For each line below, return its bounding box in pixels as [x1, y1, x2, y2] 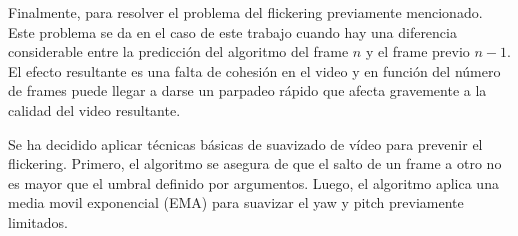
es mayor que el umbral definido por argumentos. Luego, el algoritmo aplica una [8, 172, 499, 193]
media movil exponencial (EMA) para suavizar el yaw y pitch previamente [8, 192, 464, 213]
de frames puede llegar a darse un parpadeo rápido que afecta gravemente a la [8, 80, 487, 101]
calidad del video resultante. [8, 99, 181, 120]
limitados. [8, 211, 68, 232]
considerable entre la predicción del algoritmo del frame [8, 41, 349, 62]
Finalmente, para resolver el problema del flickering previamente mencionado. [8, 2, 483, 22]
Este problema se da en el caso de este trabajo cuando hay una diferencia [8, 21, 457, 42]
